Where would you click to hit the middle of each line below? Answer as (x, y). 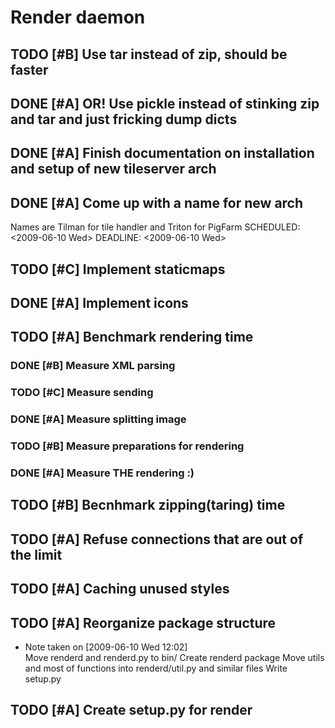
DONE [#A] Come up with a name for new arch (157, 202)
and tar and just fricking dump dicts (124, 119)
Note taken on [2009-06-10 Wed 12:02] (106, 647)
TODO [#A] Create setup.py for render (131, 710)
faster (29, 69)
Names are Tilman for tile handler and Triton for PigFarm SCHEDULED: (155, 227)
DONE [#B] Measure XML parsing (93, 366)
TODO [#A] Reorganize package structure (143, 622)
